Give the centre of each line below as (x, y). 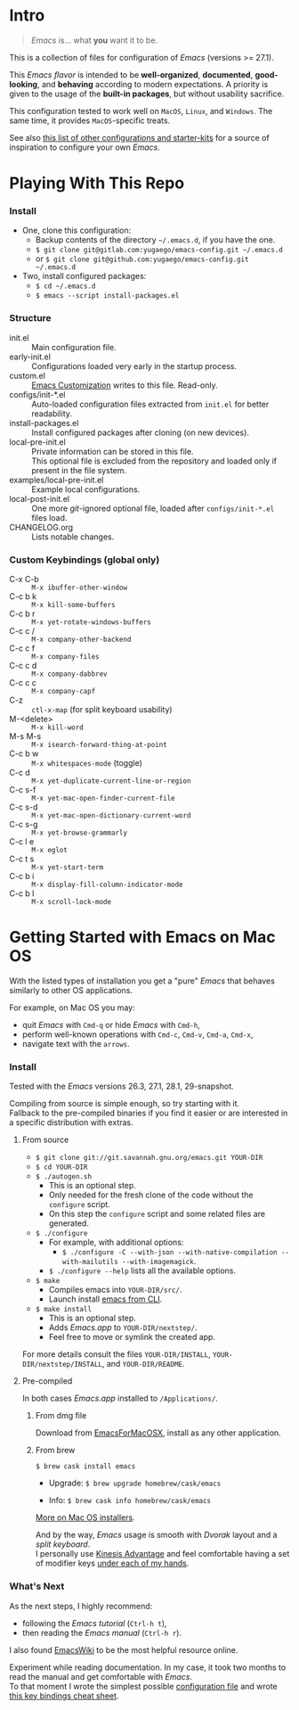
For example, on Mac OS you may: (72, 1007)
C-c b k (23, 596)
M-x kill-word (58, 728)
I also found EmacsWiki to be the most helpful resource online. (124, 1649)
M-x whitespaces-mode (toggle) (87, 763)
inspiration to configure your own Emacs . (85, 147)
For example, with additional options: (116, 1242)
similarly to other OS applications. (71, 990)
